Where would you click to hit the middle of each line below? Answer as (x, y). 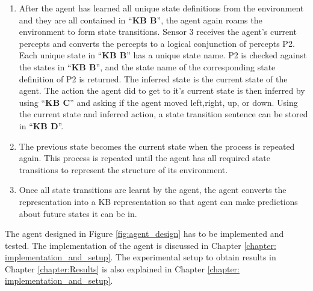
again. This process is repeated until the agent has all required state (144, 158)
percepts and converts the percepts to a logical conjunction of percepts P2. (157, 43)
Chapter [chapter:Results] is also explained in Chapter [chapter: (122, 268)
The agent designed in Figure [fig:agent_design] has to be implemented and (144, 234)
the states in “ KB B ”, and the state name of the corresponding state (147, 66)
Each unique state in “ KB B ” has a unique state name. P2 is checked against (163, 55)
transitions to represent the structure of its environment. (123, 169)
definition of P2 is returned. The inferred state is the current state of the (153, 78)
